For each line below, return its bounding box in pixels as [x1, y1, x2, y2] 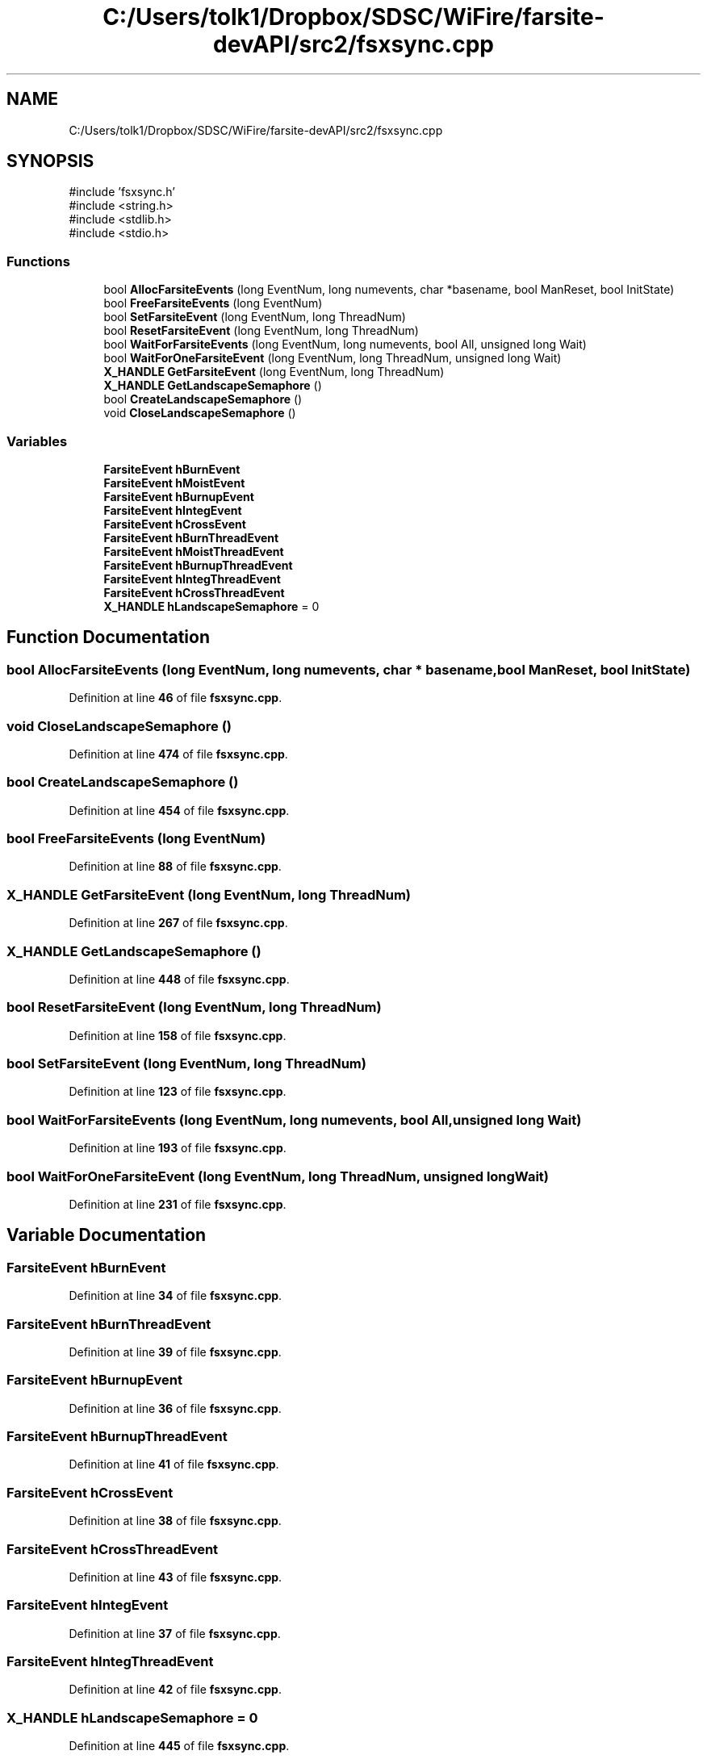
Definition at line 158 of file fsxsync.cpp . [69, 1028, 287, 1042]
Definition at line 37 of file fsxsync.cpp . [69, 1626, 281, 1640]
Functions [6, 253, 70, 269]
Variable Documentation [6, 1225, 207, 1246]
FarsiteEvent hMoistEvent [103, 475, 245, 490]
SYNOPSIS [6, 151, 94, 172]
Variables [6, 432, 68, 449]
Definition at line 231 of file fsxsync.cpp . [69, 1197, 287, 1211]
